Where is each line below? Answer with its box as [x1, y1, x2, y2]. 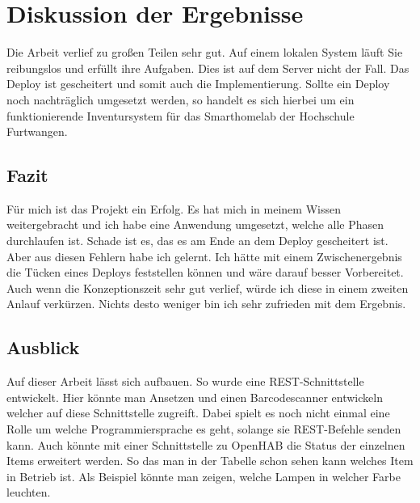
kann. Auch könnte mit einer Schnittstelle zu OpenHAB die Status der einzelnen [6, 436, 405, 453]
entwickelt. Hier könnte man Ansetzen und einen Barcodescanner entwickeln [6, 388, 383, 405]
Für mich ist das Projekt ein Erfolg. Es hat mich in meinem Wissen [6, 200, 341, 217]
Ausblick [6, 335, 80, 360]
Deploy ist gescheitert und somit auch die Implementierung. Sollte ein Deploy [6, 75, 390, 92]
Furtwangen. [6, 123, 68, 140]
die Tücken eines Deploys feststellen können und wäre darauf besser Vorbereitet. [6, 264, 404, 281]
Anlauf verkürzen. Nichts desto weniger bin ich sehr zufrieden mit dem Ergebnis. [6, 295, 406, 312]
